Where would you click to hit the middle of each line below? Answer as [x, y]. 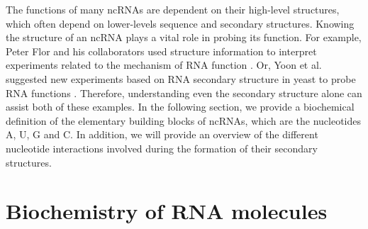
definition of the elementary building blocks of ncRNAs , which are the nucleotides [184, 120]
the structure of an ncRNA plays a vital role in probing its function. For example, [184, 37]
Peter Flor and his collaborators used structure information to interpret [161, 51]
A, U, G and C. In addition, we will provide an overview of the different [162, 134]
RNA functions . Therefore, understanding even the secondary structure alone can [184, 93]
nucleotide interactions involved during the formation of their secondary [162, 148]
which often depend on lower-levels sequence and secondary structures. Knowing [180, 23]
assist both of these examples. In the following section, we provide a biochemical [180, 107]
